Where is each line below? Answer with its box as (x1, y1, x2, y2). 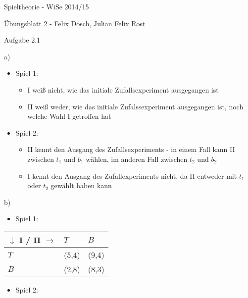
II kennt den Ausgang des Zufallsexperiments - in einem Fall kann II (27, 144, 235, 154)
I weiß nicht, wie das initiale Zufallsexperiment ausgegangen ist (27, 84, 219, 95)
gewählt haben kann (50, 180, 112, 191)
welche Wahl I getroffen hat (27, 111, 111, 121)
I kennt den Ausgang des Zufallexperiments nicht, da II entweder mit (27, 170, 237, 181)
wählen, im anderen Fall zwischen (86, 153, 188, 164)
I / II (19, 234, 41, 246)
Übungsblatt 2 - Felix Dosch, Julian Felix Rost (4, 18, 146, 28)
